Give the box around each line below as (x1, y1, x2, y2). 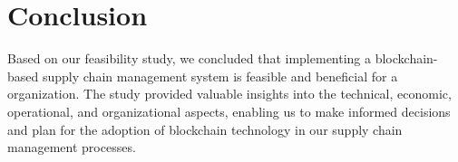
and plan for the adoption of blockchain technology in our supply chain (7, 119, 403, 138)
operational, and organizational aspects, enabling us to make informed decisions (7, 101, 451, 120)
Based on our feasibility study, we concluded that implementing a (7, 49, 372, 68)
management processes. (7, 138, 136, 157)
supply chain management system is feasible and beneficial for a (42, 66, 398, 85)
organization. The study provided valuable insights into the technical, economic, (7, 84, 452, 103)
